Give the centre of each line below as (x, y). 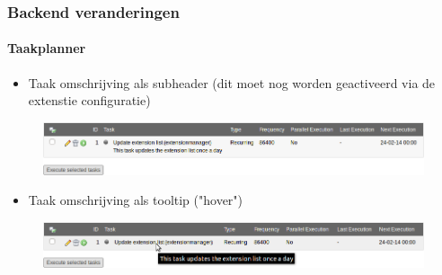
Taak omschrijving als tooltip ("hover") (136, 200)
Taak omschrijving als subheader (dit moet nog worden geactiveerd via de (232, 82)
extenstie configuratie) (89, 100)
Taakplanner (47, 48)
